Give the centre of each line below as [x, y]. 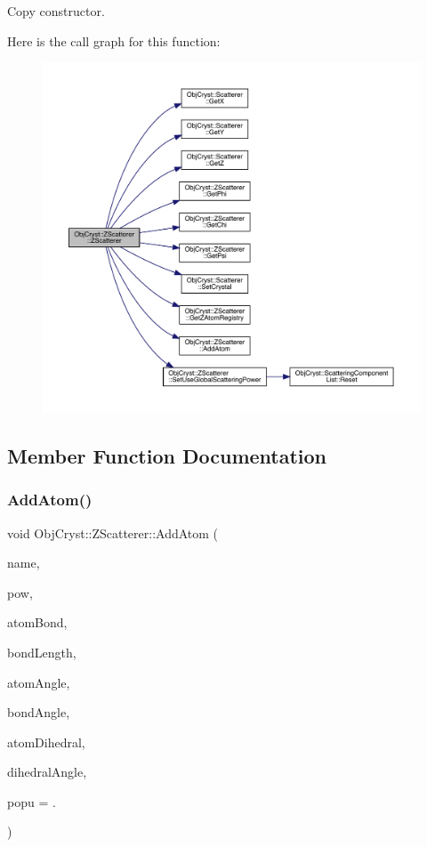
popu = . [32, 801]
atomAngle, [39, 682]
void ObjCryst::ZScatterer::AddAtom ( [113, 532]
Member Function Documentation [167, 455]
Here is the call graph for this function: [114, 40]
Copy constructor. [56, 11]
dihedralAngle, [47, 772]
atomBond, [37, 622]
